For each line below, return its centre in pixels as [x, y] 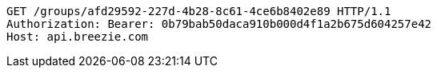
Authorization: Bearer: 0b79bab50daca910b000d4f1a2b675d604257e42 [219, 24]
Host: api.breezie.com [78, 37]
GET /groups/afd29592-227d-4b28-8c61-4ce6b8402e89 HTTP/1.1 [199, 11]
